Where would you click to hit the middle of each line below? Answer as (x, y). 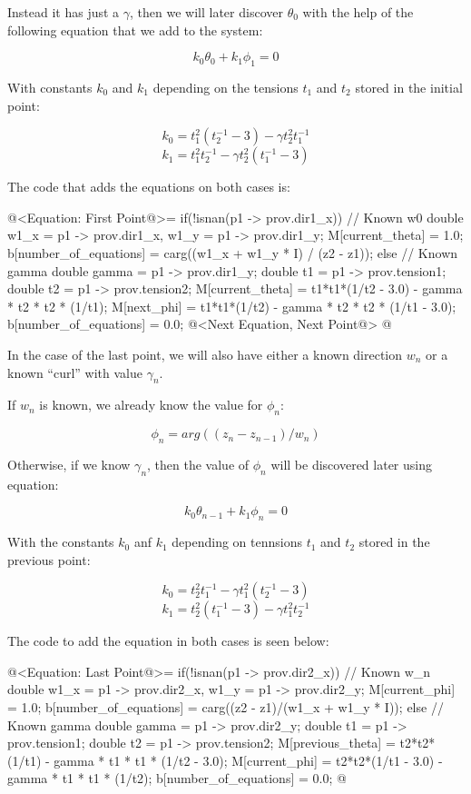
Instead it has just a (64, 12)
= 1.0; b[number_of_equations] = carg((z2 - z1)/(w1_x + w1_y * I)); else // (226, 707)
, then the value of (198, 464)
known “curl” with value (75, 372)
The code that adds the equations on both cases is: (149, 187)
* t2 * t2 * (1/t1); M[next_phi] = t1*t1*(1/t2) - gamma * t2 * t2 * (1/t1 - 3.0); (232, 306)
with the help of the (358, 12)
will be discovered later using (351, 464)
